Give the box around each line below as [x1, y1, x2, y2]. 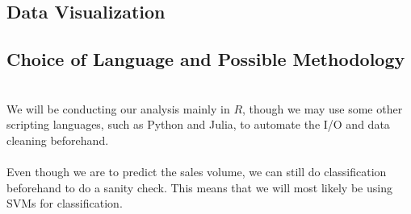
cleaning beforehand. [6, 131, 109, 148]
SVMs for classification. [6, 195, 123, 212]
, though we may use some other [242, 100, 403, 117]
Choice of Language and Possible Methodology [6, 47, 405, 72]
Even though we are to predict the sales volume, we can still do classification [6, 163, 387, 179]
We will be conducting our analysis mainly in [6, 100, 230, 117]
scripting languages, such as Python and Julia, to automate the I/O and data [6, 116, 390, 133]
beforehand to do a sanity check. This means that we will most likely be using [6, 179, 392, 195]
